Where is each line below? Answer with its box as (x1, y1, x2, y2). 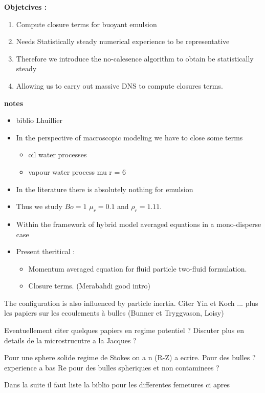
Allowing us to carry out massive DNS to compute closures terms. (16, 80, 223, 91)
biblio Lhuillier (16, 115, 62, 126)
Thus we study (16, 201, 62, 212)
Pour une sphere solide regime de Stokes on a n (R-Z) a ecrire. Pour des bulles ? (4, 352, 256, 363)
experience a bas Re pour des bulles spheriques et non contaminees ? (4, 362, 219, 373)
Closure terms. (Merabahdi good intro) (28, 280, 150, 291)
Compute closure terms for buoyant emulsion (16, 18, 157, 29)
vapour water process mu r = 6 (28, 166, 126, 177)
